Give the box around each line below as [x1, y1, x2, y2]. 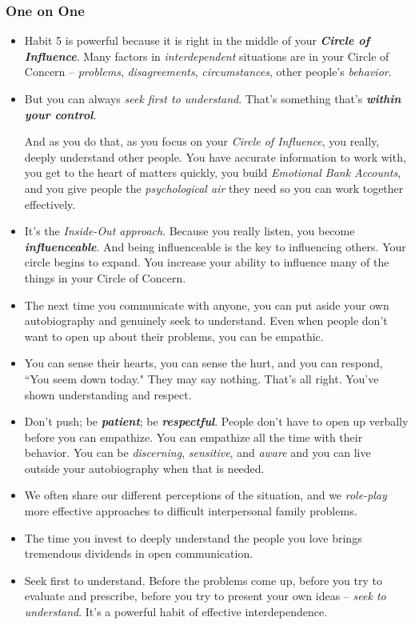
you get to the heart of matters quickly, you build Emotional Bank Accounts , [24, 164, 401, 181]
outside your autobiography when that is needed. [24, 459, 265, 476]
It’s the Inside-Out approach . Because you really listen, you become [24, 222, 355, 239]
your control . [24, 106, 97, 122]
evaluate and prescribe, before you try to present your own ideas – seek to [24, 587, 386, 604]
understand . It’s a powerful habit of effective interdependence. [24, 603, 328, 620]
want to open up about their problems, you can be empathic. [24, 327, 324, 344]
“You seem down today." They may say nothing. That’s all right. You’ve [24, 370, 379, 387]
